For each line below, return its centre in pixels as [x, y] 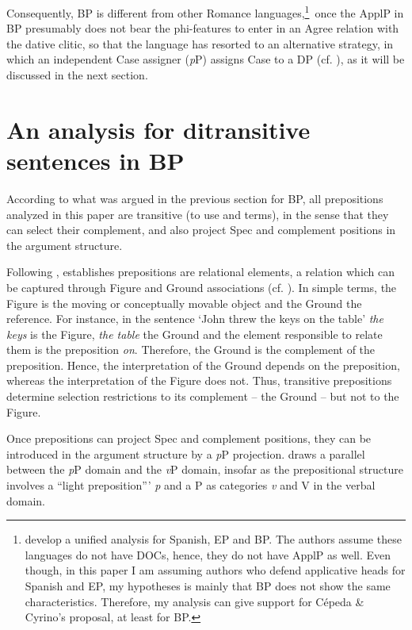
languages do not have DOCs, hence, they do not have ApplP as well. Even [208, 554]
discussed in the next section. [77, 75]
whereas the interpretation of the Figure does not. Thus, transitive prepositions [199, 380]
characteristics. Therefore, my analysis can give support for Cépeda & [195, 601]
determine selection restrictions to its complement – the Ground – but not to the [203, 396]
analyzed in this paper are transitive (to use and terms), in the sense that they [198, 214]
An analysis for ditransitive [158, 129]
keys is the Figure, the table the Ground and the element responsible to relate [195, 334]
